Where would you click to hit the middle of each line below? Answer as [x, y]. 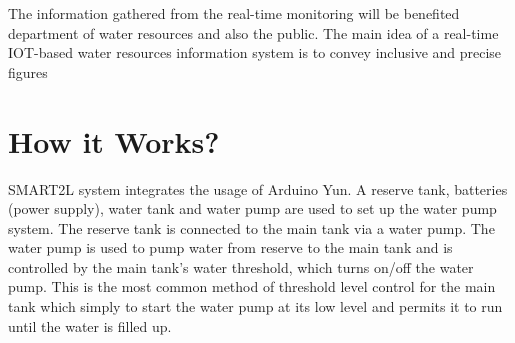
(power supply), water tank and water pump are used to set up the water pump [252, 208]
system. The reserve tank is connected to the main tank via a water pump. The [251, 227]
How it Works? [114, 140]
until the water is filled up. [90, 325]
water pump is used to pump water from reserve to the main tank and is [230, 247]
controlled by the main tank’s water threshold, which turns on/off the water [241, 266]
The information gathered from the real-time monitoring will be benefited [234, 13]
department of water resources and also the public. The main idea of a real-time [253, 32]
